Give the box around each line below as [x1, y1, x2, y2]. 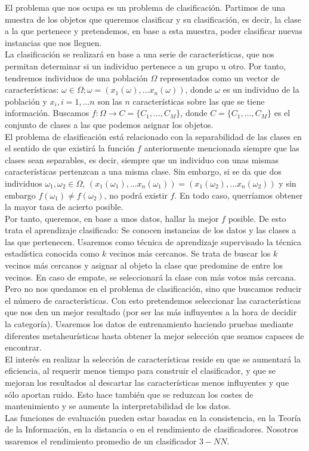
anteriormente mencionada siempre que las [144, 142, 299, 154]
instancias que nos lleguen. [5, 36, 102, 48]
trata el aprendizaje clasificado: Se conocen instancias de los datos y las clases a [5, 224, 296, 236]
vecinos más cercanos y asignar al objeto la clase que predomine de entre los [5, 259, 283, 272]
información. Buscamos [5, 106, 89, 119]
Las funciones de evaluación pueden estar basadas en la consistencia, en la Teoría [5, 411, 301, 423]
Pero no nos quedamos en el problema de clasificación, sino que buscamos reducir [5, 282, 302, 295]
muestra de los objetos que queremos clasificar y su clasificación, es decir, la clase [5, 13, 301, 25]
